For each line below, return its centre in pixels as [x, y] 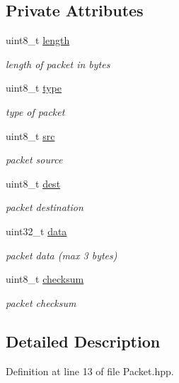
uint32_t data [36, 231]
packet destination [45, 207]
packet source [34, 160]
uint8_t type [34, 88]
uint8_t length [38, 40]
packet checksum [41, 302]
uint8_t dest [33, 183]
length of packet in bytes [58, 64]
